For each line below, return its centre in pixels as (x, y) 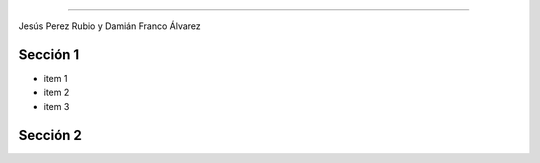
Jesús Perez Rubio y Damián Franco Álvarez (110, 26)
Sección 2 (50, 135)
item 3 (56, 106)
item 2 (56, 92)
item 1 (55, 78)
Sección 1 (49, 54)
